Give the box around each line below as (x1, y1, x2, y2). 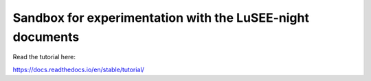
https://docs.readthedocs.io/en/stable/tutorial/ (12, 65, 144, 74)
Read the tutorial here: (12, 53, 76, 61)
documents (12, 29, 80, 44)
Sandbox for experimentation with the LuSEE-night (12, 10, 309, 25)
